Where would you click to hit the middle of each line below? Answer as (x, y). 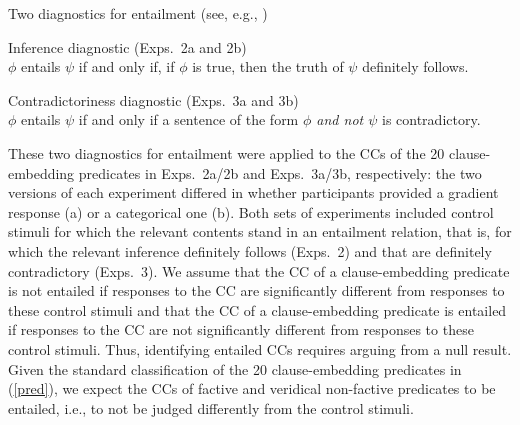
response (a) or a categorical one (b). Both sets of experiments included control (251, 211)
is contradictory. (431, 119)
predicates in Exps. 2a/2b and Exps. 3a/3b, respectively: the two (280, 172)
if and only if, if (126, 66)
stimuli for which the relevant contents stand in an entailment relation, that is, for (260, 231)
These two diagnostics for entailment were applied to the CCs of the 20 (226, 152)
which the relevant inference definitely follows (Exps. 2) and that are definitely (250, 250)
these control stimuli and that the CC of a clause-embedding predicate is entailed (257, 309)
